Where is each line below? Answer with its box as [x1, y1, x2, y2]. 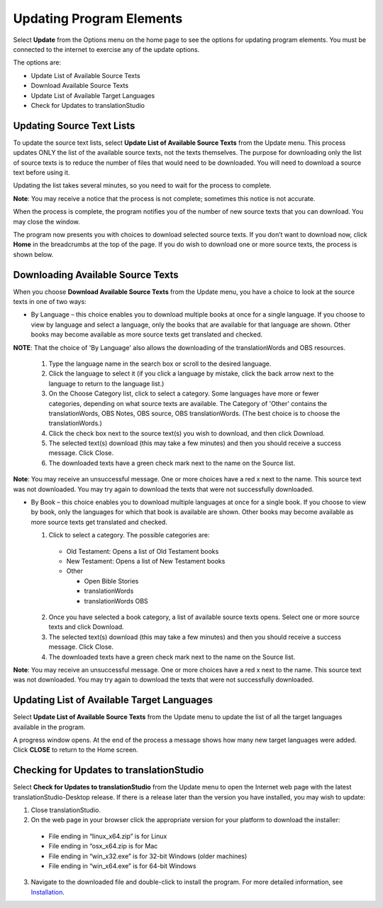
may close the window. [13, 217, 81, 226]
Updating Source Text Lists [13, 119, 135, 131]
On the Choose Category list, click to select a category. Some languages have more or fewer [48, 389, 319, 398]
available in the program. [13, 723, 86, 731]
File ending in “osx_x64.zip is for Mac [48, 842, 158, 850]
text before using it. [13, 168, 70, 177]
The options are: [13, 58, 62, 67]
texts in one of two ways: [13, 297, 87, 305]
